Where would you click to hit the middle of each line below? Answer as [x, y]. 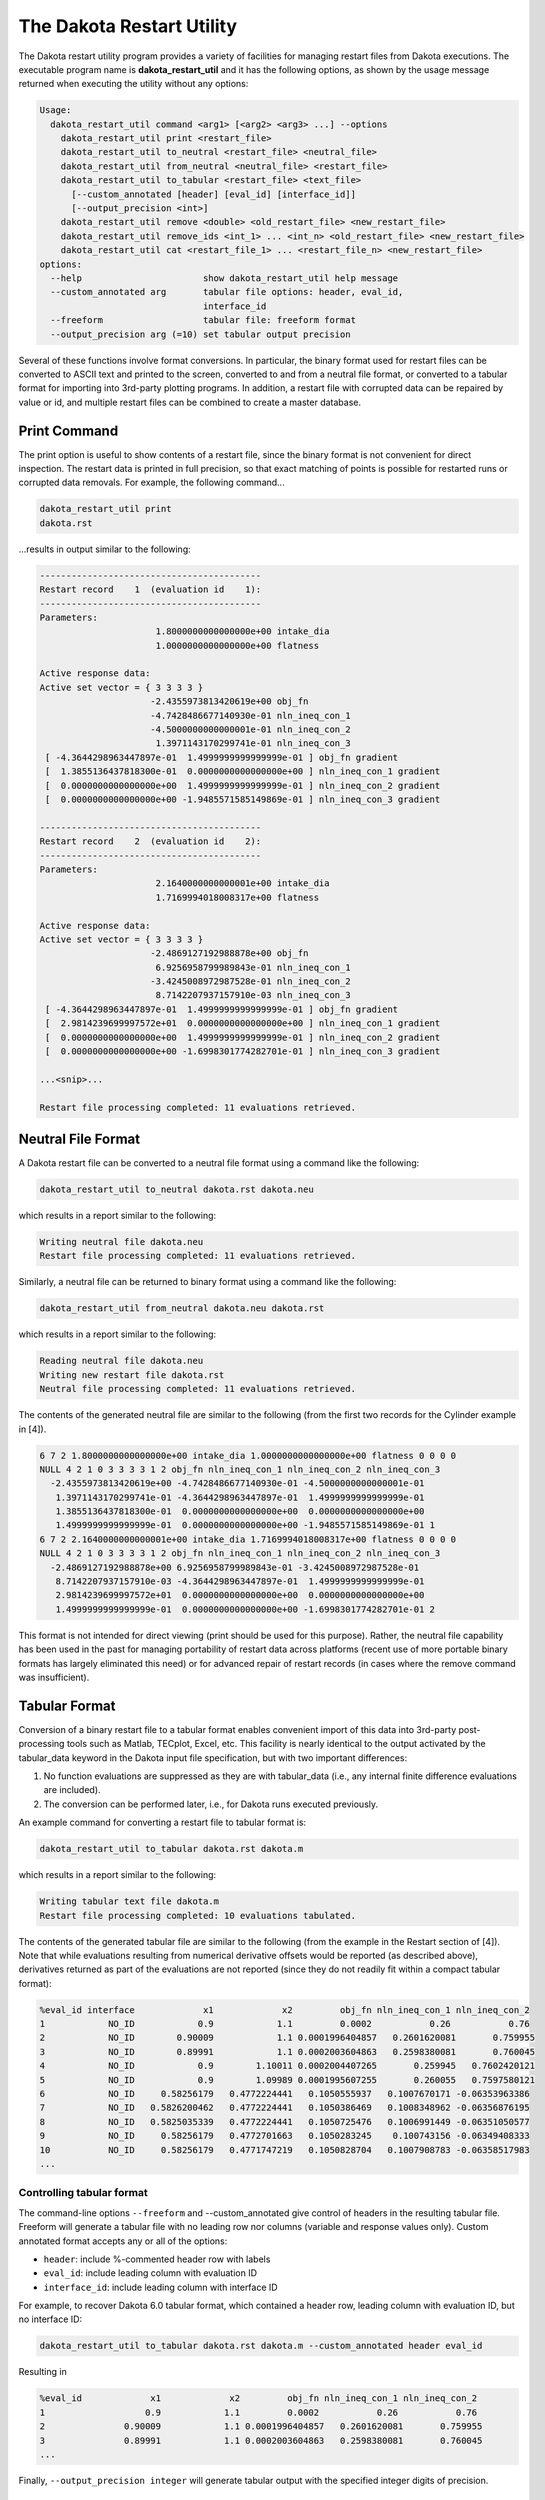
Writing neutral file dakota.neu [121, 1242]
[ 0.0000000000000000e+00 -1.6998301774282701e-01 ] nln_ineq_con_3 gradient [243, 1051]
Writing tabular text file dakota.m [129, 1901]
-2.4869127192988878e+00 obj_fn [229, 953]
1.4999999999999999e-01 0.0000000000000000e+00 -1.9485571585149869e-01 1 [245, 1525]
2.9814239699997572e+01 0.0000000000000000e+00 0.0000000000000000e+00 [240, 1595]
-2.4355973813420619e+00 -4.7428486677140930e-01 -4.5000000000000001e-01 [237, 1483]
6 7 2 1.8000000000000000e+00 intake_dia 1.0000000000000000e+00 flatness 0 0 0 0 [248, 1455]
